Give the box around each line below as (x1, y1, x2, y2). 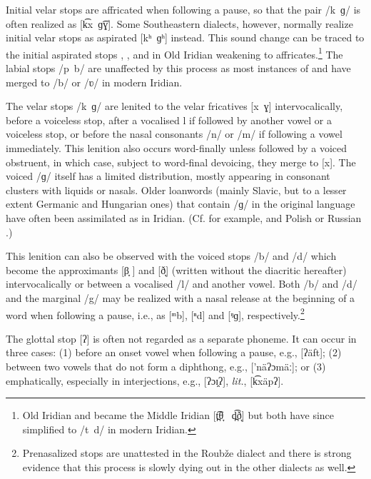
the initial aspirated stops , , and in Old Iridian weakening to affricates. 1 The (6, 44, 343, 61)
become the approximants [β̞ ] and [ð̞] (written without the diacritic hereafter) (6, 262, 347, 277)
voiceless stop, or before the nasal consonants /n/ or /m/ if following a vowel (6, 126, 342, 141)
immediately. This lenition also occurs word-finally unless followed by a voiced (6, 141, 347, 155)
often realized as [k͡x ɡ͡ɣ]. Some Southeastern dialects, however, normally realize (6, 16, 353, 31)
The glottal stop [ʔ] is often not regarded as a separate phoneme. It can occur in (6, 331, 357, 346)
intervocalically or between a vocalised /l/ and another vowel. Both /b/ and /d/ (6, 276, 357, 291)
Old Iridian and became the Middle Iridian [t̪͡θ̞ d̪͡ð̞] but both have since (22, 408, 335, 423)
